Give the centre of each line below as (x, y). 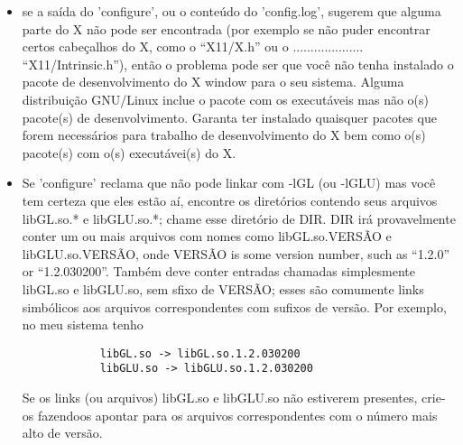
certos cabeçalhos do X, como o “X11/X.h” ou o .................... (193, 46)
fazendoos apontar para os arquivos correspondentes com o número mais (237, 415)
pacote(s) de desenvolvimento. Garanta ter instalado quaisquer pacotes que (229, 117)
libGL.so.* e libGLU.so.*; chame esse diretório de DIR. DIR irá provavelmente (239, 218)
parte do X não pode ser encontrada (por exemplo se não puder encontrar (226, 28)
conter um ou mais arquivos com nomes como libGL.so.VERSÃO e (207, 236)
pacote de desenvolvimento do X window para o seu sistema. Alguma (213, 82)
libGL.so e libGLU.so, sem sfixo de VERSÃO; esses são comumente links (223, 288)
